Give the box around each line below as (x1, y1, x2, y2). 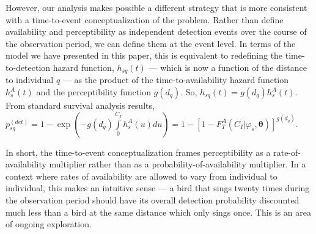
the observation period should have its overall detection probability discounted (6, 193, 299, 206)
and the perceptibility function (36, 86, 151, 98)
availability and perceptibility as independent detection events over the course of (6, 25, 307, 38)
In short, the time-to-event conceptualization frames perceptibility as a (6, 145, 271, 158)
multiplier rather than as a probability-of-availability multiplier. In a (49, 158, 306, 170)
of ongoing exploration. (6, 218, 92, 230)
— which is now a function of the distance (149, 60, 307, 73)
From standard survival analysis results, (6, 99, 155, 112)
